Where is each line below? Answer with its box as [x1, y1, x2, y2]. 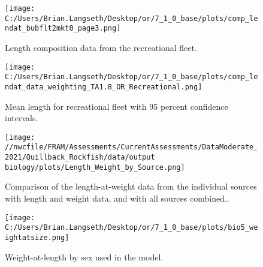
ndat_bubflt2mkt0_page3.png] [5, 24, 121, 33]
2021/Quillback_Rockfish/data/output [5, 153, 155, 162]
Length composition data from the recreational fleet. [5, 41, 197, 53]
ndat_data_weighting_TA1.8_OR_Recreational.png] [5, 82, 202, 91]
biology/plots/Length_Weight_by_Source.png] [5, 163, 185, 172]
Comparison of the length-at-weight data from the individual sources [5, 180, 257, 193]
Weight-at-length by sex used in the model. [5, 250, 164, 263]
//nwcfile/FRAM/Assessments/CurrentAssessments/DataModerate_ [5, 143, 258, 152]
